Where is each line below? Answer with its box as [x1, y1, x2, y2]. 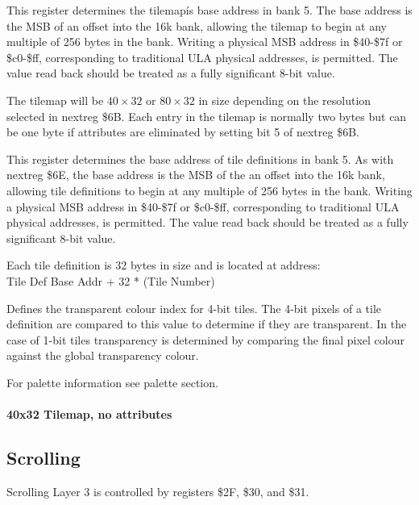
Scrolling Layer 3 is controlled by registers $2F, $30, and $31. [6, 482, 309, 499]
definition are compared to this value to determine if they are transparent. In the [6, 315, 407, 332]
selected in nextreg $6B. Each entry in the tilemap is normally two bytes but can [6, 107, 407, 124]
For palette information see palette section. [6, 374, 218, 390]
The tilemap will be [6, 91, 104, 108]
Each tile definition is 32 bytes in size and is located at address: [6, 257, 321, 273]
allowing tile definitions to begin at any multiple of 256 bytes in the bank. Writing [6, 182, 413, 198]
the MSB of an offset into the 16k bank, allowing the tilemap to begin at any [6, 17, 387, 34]
